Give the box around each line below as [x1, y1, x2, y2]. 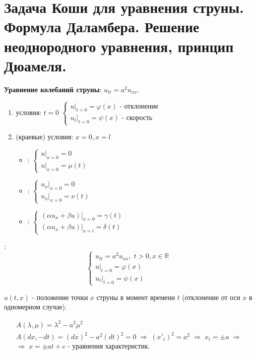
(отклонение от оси [182, 292, 241, 302]
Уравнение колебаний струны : [4, 84, 102, 94]
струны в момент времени [96, 292, 175, 302]
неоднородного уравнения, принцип [4, 36, 234, 56]
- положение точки [32, 292, 88, 302]
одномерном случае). [4, 301, 67, 312]
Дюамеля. [4, 55, 66, 75]
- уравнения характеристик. [67, 343, 150, 351]
